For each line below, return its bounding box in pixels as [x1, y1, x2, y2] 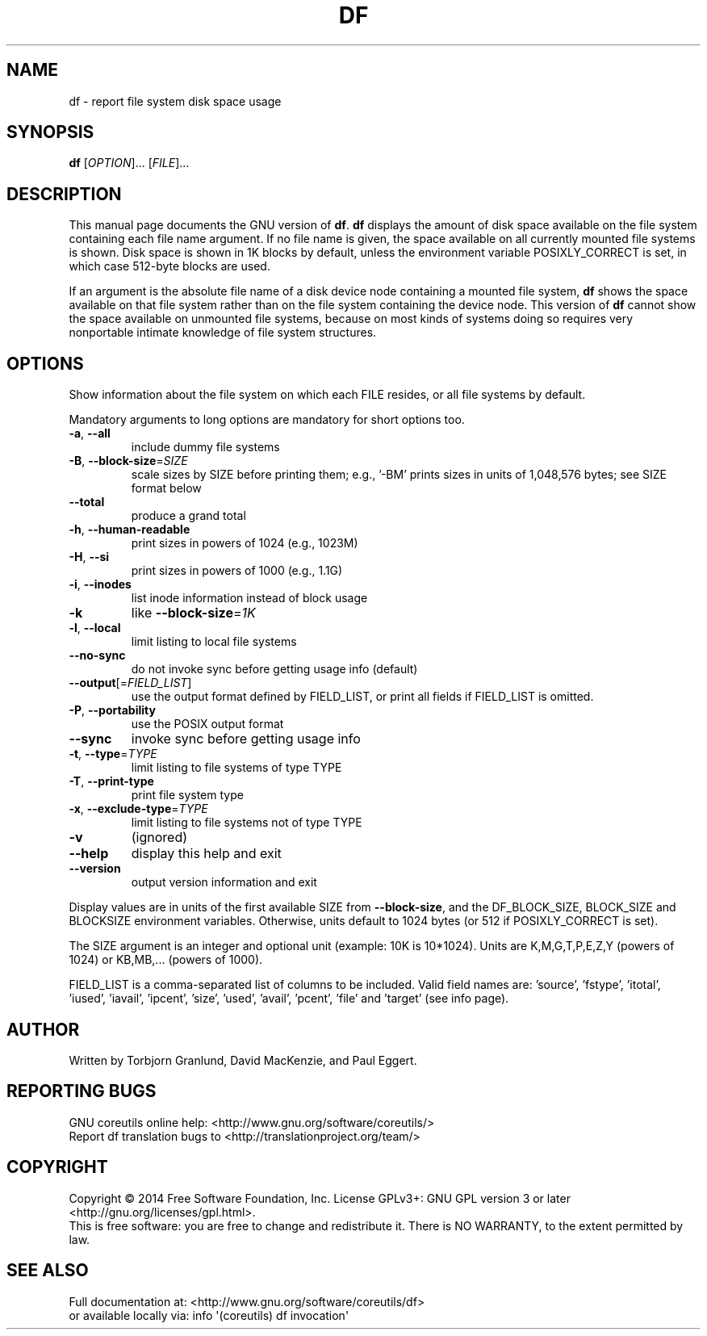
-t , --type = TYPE [69, 747, 157, 761]
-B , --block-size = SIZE [69, 454, 188, 468]
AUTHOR [6, 1019, 80, 1040]
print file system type [131, 788, 244, 802]
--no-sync [69, 648, 126, 663]
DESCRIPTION [6, 183, 122, 204]
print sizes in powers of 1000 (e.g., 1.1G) [131, 563, 343, 578]
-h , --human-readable [69, 522, 190, 537]
